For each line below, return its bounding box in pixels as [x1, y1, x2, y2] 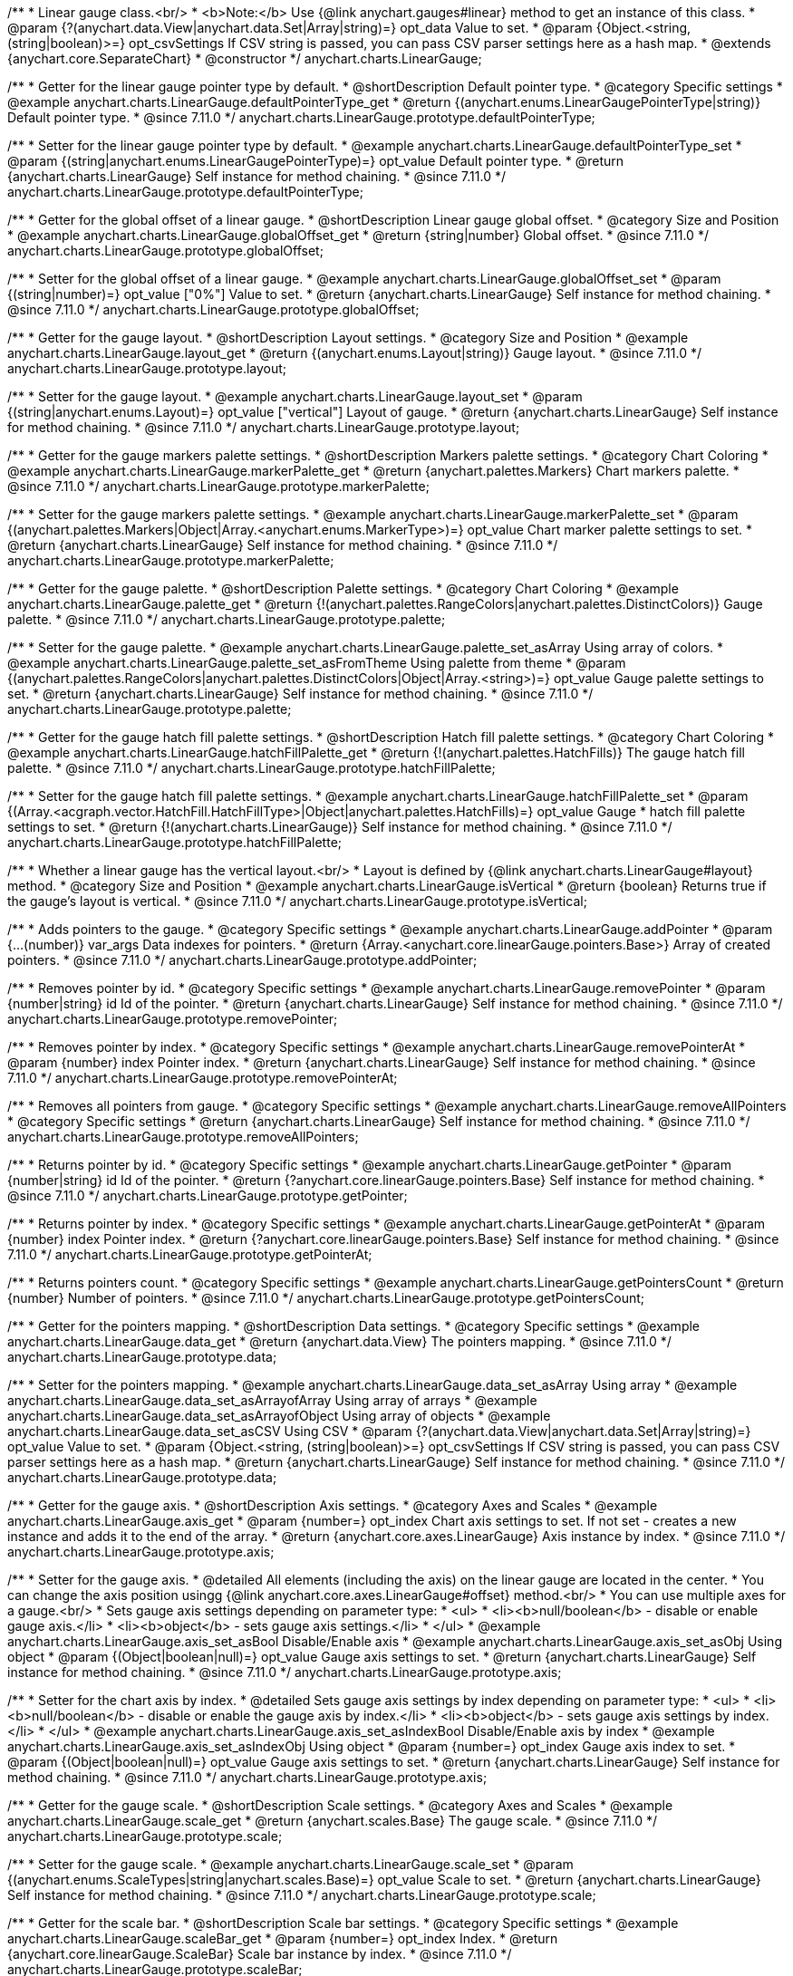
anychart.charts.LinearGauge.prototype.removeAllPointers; [7, 1129, 359, 1144]
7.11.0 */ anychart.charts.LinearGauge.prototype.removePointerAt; [7, 1070, 398, 1085]
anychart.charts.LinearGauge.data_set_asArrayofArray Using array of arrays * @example [7, 1393, 537, 1408]
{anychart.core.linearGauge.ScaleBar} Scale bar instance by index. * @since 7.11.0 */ [7, 1946, 512, 1962]
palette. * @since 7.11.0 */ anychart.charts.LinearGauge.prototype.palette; [7, 612, 446, 627]
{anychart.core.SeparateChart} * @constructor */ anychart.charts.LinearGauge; [7, 51, 482, 66]
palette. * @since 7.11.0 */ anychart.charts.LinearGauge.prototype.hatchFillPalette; [7, 760, 496, 776]
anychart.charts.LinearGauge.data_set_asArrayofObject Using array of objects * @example [7, 1408, 551, 1423]
